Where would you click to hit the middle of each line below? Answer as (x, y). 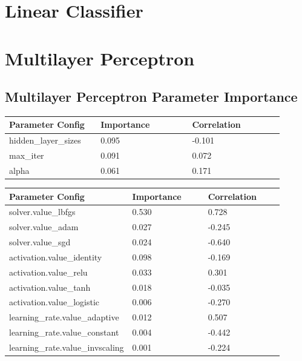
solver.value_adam (44, 227)
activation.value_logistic (54, 302)
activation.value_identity (56, 257)
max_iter (27, 155)
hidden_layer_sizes (45, 140)
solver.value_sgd (40, 242)
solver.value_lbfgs (42, 212)
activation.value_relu (48, 272)
